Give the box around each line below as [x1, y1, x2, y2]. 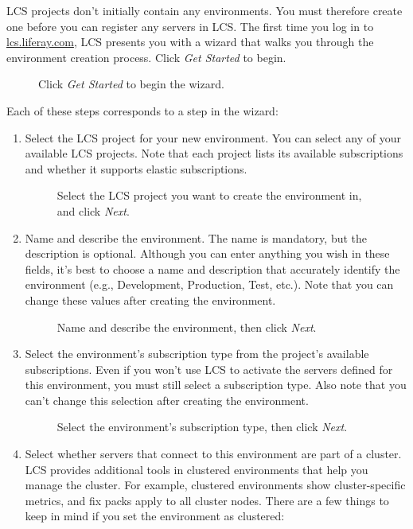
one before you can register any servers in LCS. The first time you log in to [6, 18, 374, 34]
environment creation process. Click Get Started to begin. [6, 49, 286, 65]
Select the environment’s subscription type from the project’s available [25, 345, 369, 362]
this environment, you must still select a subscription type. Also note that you [25, 376, 407, 393]
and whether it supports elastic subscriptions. [25, 160, 247, 177]
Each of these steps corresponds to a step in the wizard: [6, 102, 279, 119]
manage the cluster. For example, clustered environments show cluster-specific [25, 476, 406, 493]
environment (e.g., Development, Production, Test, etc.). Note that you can [25, 276, 394, 293]
